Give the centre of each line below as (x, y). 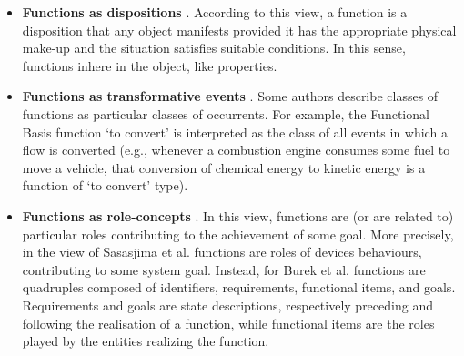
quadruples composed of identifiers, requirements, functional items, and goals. (239, 287)
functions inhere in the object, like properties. (150, 65)
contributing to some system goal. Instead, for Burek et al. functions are (224, 269)
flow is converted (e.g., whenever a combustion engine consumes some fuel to (236, 150)
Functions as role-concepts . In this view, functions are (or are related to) (238, 215)
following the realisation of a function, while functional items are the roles (228, 323)
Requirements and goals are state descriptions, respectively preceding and (227, 305)
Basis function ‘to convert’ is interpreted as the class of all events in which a (235, 132)
